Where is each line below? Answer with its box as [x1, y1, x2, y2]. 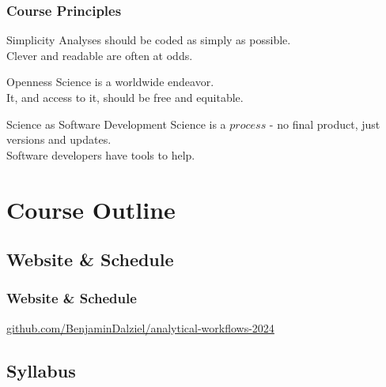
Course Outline [6, 193, 176, 225]
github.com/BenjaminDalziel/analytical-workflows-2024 [6, 319, 274, 336]
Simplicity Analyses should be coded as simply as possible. [6, 32, 291, 48]
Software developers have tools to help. [6, 146, 195, 163]
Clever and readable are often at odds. [6, 47, 193, 63]
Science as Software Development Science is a [6, 115, 226, 132]
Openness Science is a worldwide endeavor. [6, 73, 214, 90]
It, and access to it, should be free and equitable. [6, 89, 244, 105]
